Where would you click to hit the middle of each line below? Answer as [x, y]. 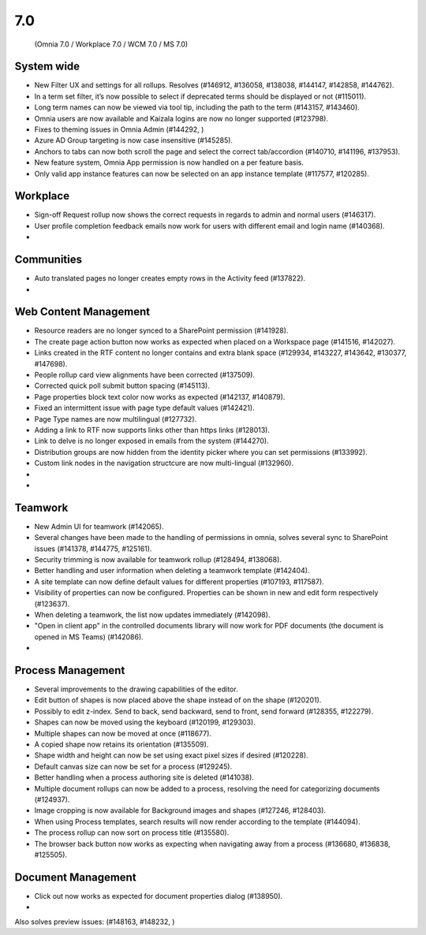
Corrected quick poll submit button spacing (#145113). [122, 386]
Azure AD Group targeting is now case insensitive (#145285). [133, 140]
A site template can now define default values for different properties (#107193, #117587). [179, 581]
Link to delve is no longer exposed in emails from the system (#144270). [151, 441]
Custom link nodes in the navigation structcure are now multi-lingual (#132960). [164, 463]
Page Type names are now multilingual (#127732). [116, 419]
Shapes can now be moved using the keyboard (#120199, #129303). [145, 722]
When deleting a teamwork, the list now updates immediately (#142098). [152, 614]
